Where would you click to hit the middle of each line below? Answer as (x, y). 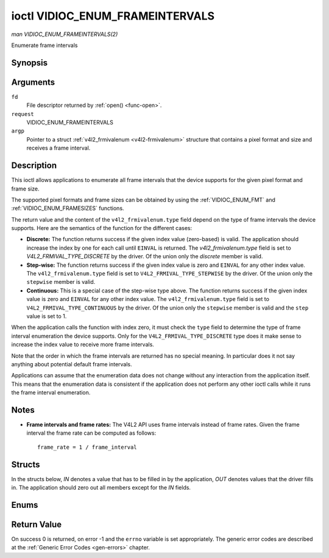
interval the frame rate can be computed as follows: (91, 433)
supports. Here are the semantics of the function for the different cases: (102, 228)
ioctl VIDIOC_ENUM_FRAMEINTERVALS (113, 16)
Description (34, 166)
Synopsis (30, 63)
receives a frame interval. (58, 148)
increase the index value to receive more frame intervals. (83, 344)
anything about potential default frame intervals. (72, 364)
